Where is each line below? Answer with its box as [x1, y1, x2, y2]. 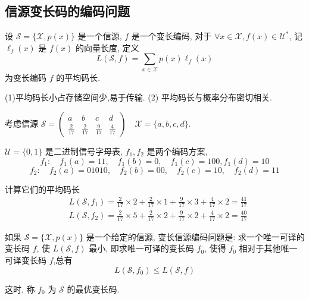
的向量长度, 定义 [76, 41, 139, 53]
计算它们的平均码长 [5, 182, 80, 195]
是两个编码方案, [146, 144, 208, 157]
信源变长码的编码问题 [5, 2, 130, 20]
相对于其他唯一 [239, 242, 298, 254]
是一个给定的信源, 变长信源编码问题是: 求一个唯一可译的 [86, 230, 305, 243]
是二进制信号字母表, [45, 144, 123, 157]
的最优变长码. [67, 282, 120, 295]
